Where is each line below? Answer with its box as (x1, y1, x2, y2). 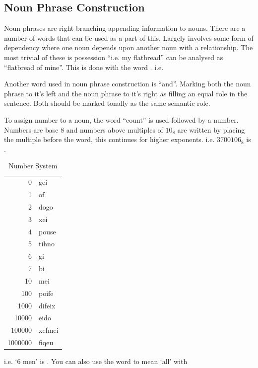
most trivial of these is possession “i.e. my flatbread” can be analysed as (4, 52, 223, 62)
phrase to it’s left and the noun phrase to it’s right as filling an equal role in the (4, 88, 248, 98)
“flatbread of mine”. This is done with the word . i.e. (4, 62, 164, 72)
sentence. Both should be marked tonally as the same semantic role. (4, 98, 210, 108)
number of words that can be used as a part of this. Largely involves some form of (4, 32, 254, 43)
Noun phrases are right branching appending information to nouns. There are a (4, 23, 246, 33)
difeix (39, 300, 56, 310)
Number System (8, 160, 58, 171)
